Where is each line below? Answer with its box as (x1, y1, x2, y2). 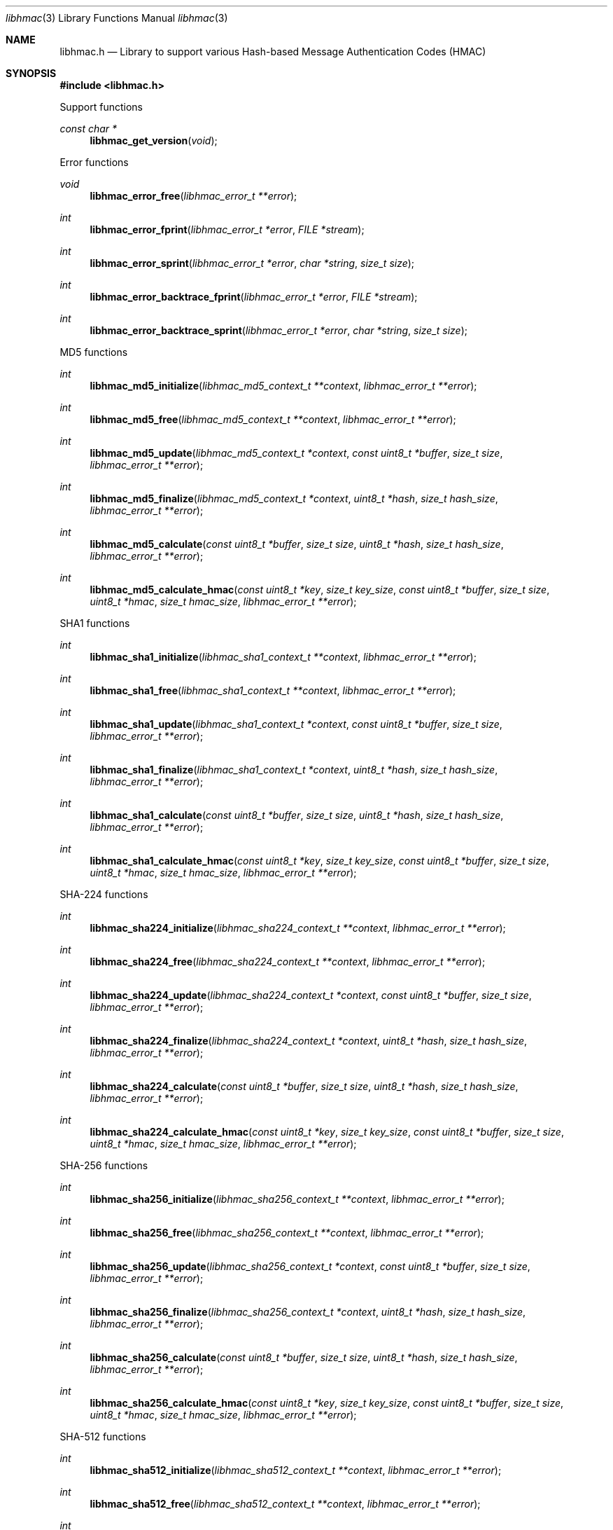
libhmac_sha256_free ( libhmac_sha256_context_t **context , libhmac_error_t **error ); (90, 1227, 484, 1239)
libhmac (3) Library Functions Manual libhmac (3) (6, 12, 228, 24)
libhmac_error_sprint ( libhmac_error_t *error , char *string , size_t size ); (90, 257, 415, 269)
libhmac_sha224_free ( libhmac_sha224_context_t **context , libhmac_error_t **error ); (90, 956, 486, 967)
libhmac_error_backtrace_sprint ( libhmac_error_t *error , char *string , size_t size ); (90, 324, 468, 336)
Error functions (59, 156, 129, 168)
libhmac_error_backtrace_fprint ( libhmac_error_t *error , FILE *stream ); (90, 291, 418, 303)
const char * (59, 123, 118, 135)
